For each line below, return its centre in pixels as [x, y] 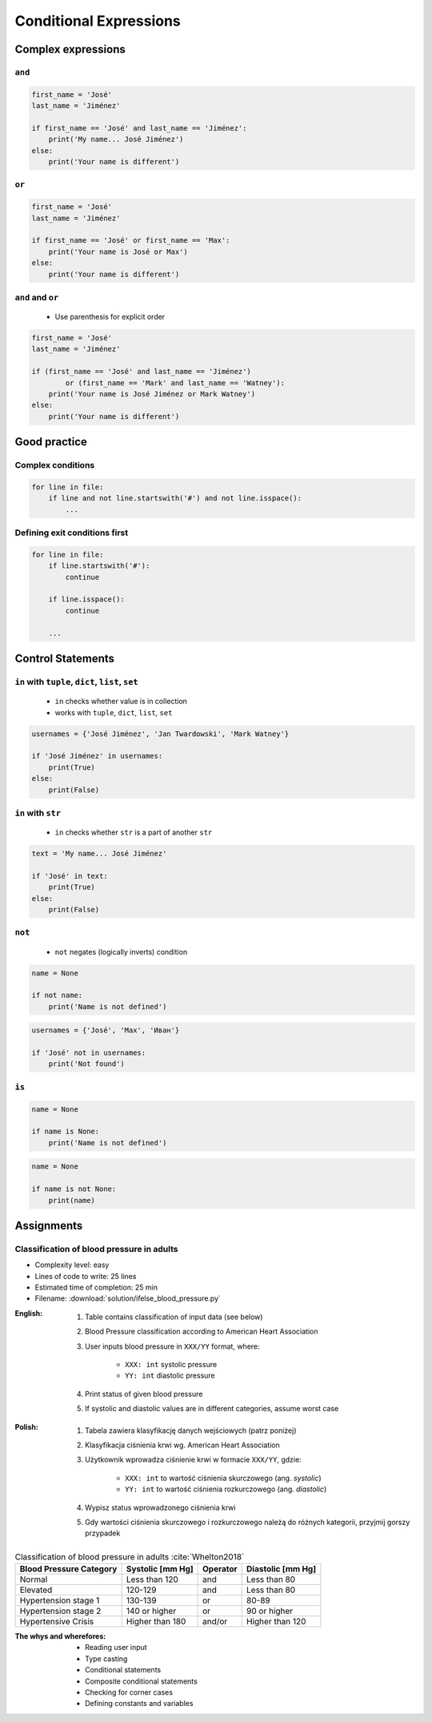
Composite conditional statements [141, 1681]
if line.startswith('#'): [99, 566]
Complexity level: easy [72, 1265]
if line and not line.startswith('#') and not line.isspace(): [175, 498]
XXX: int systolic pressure [171, 1364]
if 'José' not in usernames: [89, 1053]
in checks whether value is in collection [121, 702]
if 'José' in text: [70, 876]
